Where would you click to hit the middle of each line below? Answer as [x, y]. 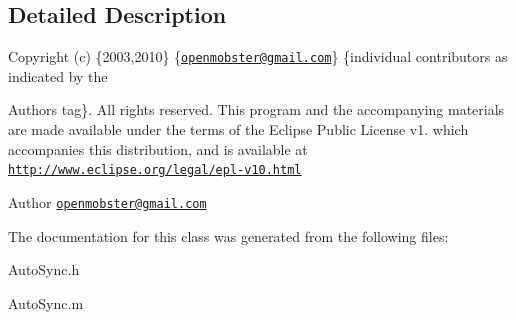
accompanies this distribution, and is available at [158, 148]
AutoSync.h [44, 269]
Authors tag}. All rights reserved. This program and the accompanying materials [256, 109]
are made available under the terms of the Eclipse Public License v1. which [238, 129]
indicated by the [58, 75]
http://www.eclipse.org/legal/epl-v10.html [155, 170]
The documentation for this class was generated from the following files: [228, 235]
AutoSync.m [46, 302]
